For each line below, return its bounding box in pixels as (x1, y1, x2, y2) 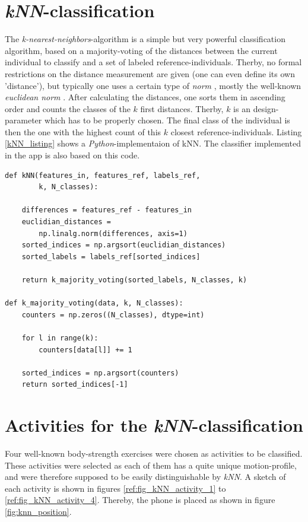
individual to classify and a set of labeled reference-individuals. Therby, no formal (5, 56, 302, 68)
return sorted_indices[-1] (21, 380, 128, 389)
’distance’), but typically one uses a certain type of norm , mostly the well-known (5, 79, 301, 91)
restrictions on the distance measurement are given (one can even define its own (5, 67, 295, 79)
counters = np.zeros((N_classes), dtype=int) (21, 310, 205, 319)
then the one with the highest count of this (5, 125, 161, 138)
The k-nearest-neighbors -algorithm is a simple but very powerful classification (5, 33, 285, 45)
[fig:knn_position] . (5, 505, 72, 518)
